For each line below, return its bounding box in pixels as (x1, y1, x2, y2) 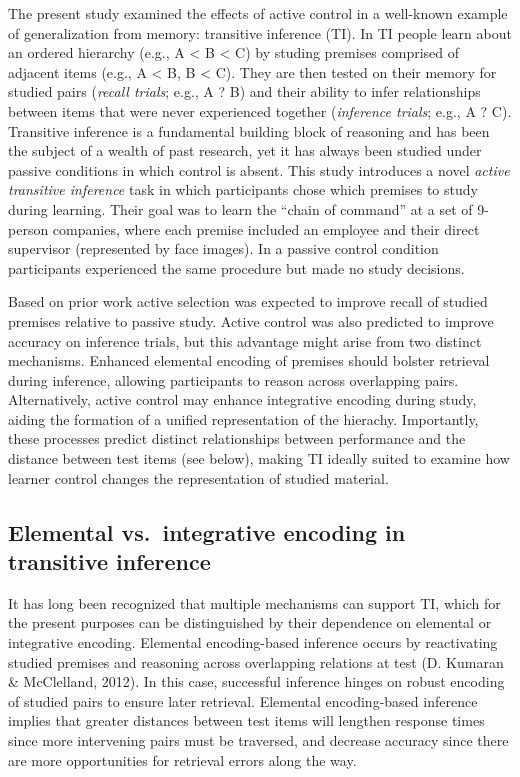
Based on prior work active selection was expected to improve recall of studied (8, 291, 488, 312)
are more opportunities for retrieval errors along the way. (8, 749, 357, 770)
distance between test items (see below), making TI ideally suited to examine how (8, 448, 510, 469)
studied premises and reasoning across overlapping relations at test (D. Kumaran (8, 651, 504, 672)
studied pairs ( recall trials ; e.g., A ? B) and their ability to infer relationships (8, 81, 481, 102)
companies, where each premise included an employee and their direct (52, 218, 480, 239)
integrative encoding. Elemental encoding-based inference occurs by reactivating (8, 632, 498, 653)
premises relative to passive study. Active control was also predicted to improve (8, 310, 494, 331)
